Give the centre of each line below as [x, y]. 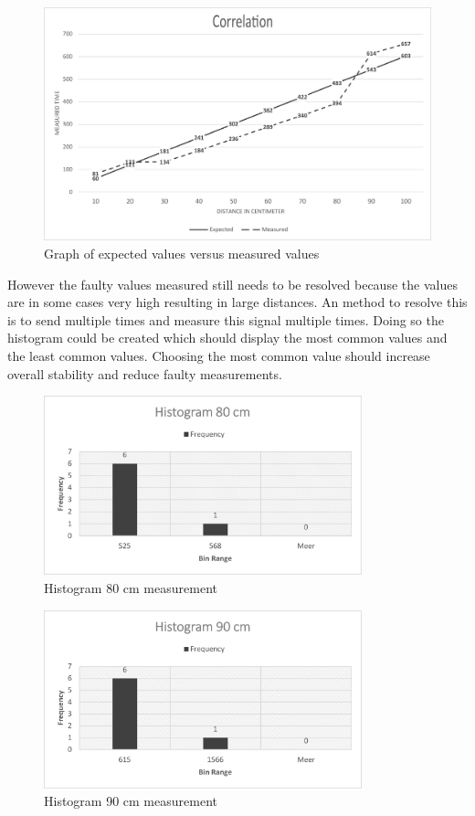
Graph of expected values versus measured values [182, 254]
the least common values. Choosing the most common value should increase [219, 356]
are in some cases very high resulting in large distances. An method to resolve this [237, 302]
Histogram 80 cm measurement [131, 588]
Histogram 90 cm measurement [131, 801]
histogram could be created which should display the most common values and [227, 338]
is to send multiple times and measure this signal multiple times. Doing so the [226, 319]
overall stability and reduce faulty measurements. [145, 373]
